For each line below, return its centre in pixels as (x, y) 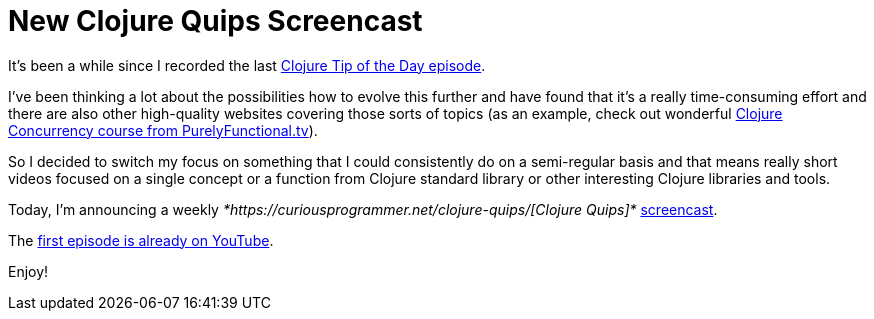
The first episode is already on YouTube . (141, 240)
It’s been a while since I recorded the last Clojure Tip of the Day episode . (247, 65)
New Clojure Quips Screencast (215, 21)
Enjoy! (28, 271)
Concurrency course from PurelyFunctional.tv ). (163, 130)
